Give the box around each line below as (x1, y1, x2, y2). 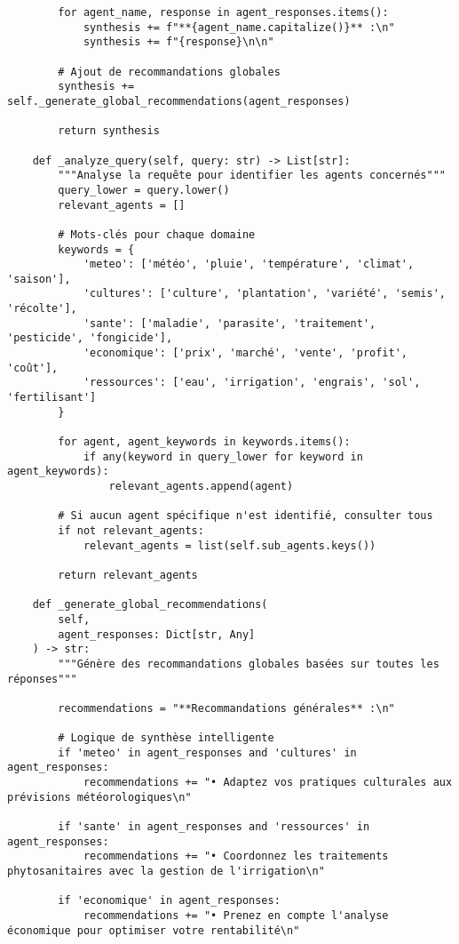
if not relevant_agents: (58, 524, 204, 537)
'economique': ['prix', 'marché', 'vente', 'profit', (83, 347, 408, 360)
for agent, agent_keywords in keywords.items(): (58, 436, 351, 449)
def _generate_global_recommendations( (32, 598, 268, 612)
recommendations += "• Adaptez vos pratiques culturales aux (83, 776, 453, 789)
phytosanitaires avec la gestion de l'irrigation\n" (7, 865, 325, 878)
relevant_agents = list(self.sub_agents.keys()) (83, 539, 376, 552)
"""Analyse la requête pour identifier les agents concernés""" (58, 169, 446, 182)
